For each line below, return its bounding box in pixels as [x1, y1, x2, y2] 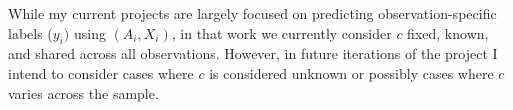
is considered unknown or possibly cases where [209, 62, 494, 83]
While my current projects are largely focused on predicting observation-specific [8, 3, 497, 23]
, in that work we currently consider [171, 22, 392, 43]
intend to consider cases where [8, 62, 194, 83]
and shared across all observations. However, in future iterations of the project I [8, 43, 498, 64]
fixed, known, [407, 22, 489, 43]
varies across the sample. [8, 82, 159, 103]
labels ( [8, 22, 53, 43]
